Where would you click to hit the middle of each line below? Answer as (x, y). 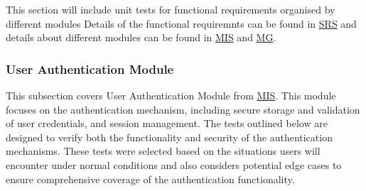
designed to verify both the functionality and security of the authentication (169, 137)
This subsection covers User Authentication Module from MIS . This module (171, 95)
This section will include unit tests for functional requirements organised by (171, 9)
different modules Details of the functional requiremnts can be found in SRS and (181, 23)
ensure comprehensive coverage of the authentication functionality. (150, 179)
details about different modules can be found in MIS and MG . (141, 37)
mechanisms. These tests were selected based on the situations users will (163, 151)
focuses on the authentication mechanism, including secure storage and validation (183, 109)
